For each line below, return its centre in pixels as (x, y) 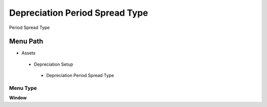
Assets (28, 53)
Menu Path (26, 41)
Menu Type (23, 88)
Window (18, 98)
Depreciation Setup (54, 64)
